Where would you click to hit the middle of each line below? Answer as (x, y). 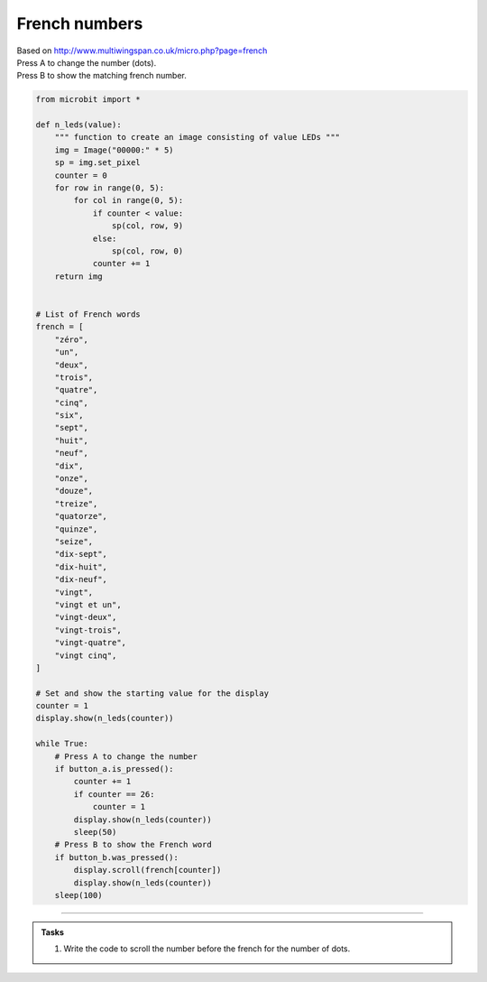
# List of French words (88, 314)
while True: (62, 744)
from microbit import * (88, 100)
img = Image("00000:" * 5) (115, 150)
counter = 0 (81, 175)
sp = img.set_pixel (98, 163)
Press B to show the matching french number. (101, 76)
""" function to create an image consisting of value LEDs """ (198, 137)
